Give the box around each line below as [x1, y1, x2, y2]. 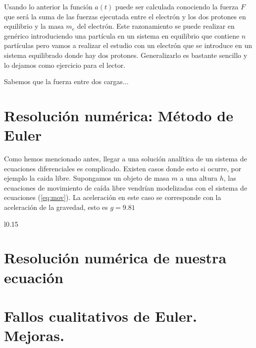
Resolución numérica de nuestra [4, 248, 227, 268]
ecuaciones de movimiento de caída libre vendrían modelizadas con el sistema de [4, 182, 248, 193]
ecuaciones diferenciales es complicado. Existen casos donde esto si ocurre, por [4, 163, 242, 173]
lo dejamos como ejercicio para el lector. [4, 59, 126, 70]
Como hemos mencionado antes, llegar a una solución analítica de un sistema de [4, 153, 247, 164]
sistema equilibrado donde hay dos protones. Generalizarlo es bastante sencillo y [4, 50, 248, 60]
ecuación [4, 267, 63, 287]
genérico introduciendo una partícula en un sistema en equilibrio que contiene [4, 30, 240, 41]
